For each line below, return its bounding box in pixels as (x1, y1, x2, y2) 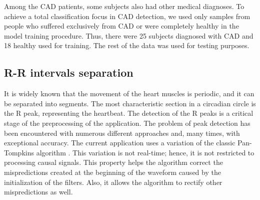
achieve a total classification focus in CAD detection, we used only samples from (4, 11, 250, 21)
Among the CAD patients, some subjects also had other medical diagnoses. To (4, 1, 244, 11)
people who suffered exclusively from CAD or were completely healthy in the (4, 21, 239, 31)
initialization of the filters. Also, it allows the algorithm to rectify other (4, 176, 222, 187)
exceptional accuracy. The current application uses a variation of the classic (4, 137, 235, 148)
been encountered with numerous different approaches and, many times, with (4, 127, 240, 138)
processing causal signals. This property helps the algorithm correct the (4, 157, 223, 167)
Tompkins (4, 147, 34, 157)
